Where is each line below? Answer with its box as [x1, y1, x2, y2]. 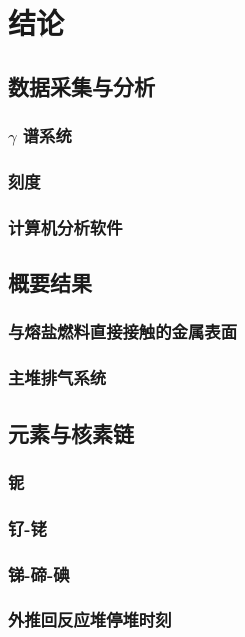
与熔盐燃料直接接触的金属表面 [8, 319, 238, 344]
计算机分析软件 [8, 214, 123, 239]
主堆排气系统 [8, 365, 107, 390]
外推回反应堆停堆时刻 [8, 607, 172, 632]
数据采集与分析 [8, 70, 155, 101]
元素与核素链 [8, 417, 134, 448]
